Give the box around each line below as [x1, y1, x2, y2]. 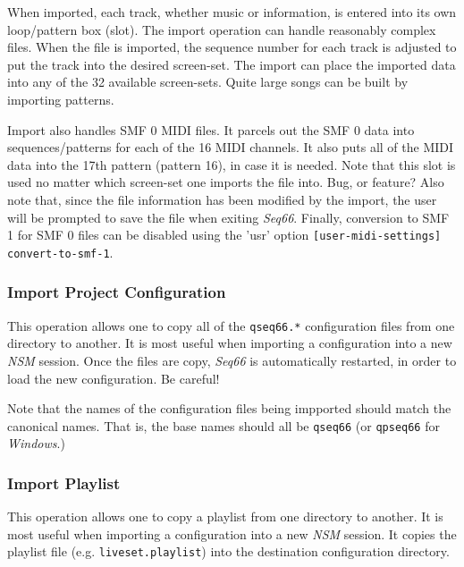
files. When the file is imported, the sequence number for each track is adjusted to [7, 38, 457, 56]
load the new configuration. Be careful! [7, 368, 220, 387]
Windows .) [7, 434, 65, 453]
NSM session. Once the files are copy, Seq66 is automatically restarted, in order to [7, 351, 457, 369]
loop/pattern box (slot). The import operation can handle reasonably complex [7, 20, 436, 38]
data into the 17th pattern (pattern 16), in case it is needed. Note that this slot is [7, 155, 456, 173]
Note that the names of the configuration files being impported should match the [7, 399, 451, 418]
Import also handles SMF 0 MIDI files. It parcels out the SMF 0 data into [7, 120, 415, 139]
